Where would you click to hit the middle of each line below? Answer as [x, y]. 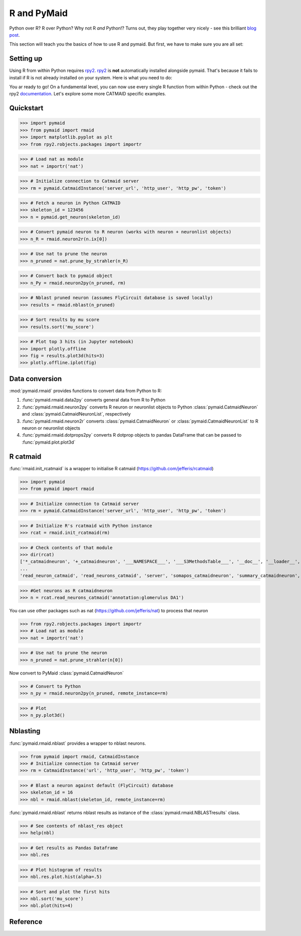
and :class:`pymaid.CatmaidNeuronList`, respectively [76, 414]
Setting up [26, 58]
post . [15, 35]
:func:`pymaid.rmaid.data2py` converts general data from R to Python [94, 400]
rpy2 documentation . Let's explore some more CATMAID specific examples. [88, 94]
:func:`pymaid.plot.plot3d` [49, 442]
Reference [26, 922]
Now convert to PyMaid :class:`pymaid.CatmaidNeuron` [66, 673]
